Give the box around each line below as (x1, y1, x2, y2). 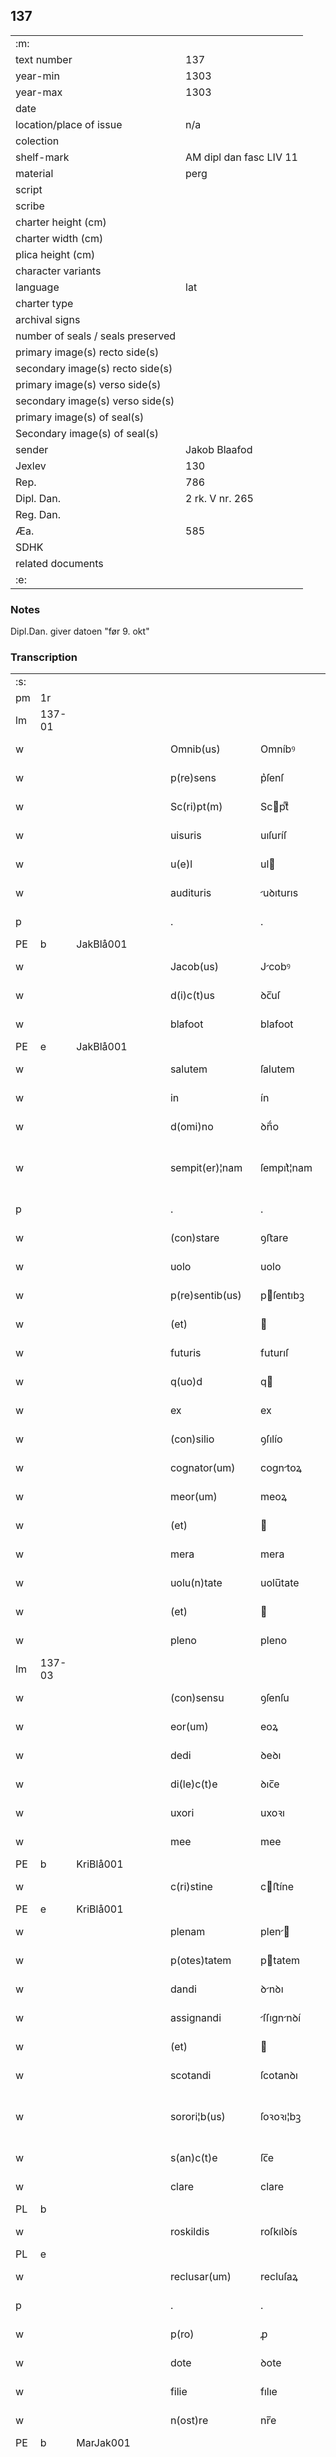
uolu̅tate (260, 1576, 300, 1590)
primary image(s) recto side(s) (15, 345, 160, 359)
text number (15, 52, 73, 66)
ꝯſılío (260, 1432, 283, 1446)
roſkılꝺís (260, 2225, 298, 2239)
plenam (169, 1925, 206, 1939)
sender (15, 442, 49, 456)
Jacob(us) (169, 960, 219, 974)
